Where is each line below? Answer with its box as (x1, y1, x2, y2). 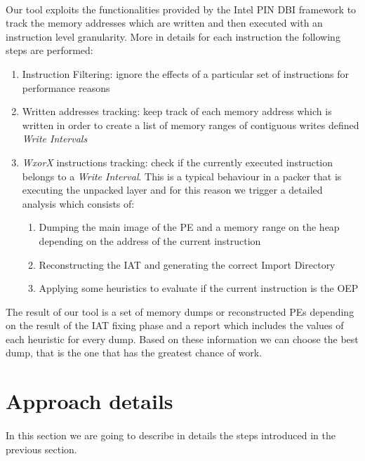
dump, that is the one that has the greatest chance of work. (6, 345, 263, 360)
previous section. (6, 441, 77, 456)
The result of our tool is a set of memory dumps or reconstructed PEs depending (6, 304, 354, 319)
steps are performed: (6, 43, 93, 58)
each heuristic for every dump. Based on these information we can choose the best (6, 331, 359, 346)
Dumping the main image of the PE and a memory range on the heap (39, 220, 340, 234)
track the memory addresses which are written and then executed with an (6, 15, 323, 30)
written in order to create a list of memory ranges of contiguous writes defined (22, 117, 359, 132)
